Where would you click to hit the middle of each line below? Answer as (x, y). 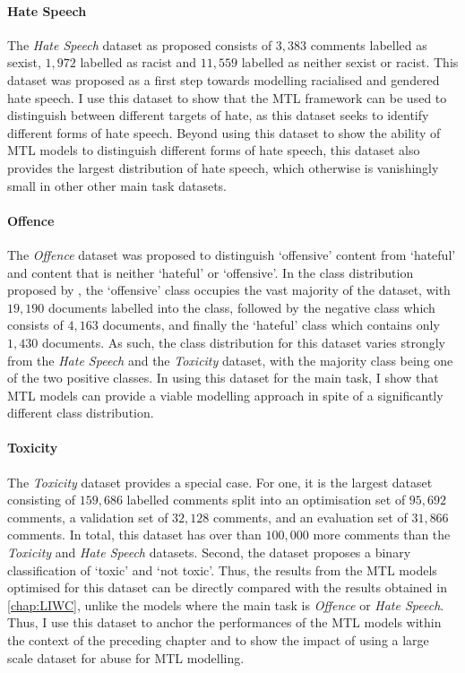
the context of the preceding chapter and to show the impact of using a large (218, 640)
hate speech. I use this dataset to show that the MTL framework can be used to (227, 97)
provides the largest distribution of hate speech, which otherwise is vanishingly (223, 167)
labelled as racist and (138, 62)
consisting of (41, 500)
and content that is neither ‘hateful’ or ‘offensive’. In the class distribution (211, 272)
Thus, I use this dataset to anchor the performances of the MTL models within (224, 622)
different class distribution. (81, 413)
